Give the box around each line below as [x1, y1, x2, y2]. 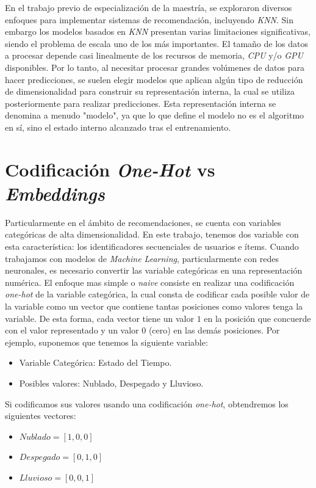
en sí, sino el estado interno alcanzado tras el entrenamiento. [5, 120, 231, 133]
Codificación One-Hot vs [5, 156, 215, 182]
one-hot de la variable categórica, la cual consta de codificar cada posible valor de [5, 288, 310, 300]
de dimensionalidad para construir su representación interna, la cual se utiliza [5, 85, 295, 98]
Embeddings [5, 180, 105, 206]
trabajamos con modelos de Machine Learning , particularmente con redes [5, 252, 279, 264]
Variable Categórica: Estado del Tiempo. [19, 356, 172, 369]
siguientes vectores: [5, 409, 76, 422]
